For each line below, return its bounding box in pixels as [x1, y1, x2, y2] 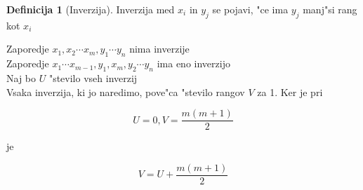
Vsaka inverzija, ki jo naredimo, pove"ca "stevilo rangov [6, 84, 245, 99]
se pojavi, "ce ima [212, 2, 289, 16]
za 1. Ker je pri [257, 84, 323, 99]
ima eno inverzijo [157, 56, 230, 71]
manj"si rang [303, 2, 357, 16]
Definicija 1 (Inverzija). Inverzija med [6, 2, 175, 16]
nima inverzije [129, 41, 190, 56]
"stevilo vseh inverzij [48, 70, 138, 85]
